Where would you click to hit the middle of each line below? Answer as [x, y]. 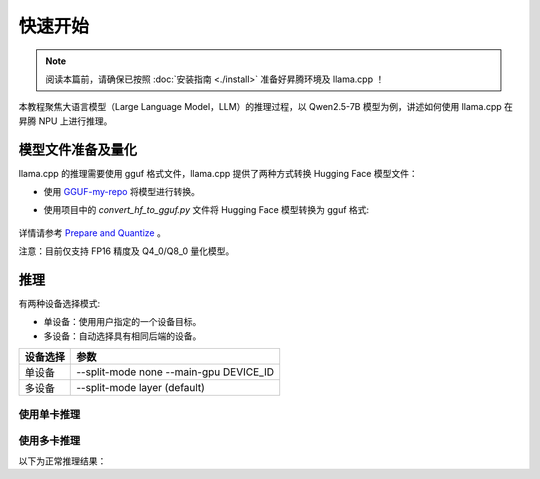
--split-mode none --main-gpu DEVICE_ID [175, 372]
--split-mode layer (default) [140, 388]
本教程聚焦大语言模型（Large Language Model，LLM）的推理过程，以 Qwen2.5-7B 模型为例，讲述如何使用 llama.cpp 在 [266, 107]
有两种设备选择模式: [59, 304]
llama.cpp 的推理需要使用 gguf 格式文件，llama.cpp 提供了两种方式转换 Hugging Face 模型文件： [218, 173]
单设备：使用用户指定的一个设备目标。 [122, 322]
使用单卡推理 [49, 414]
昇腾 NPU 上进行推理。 [65, 121]
